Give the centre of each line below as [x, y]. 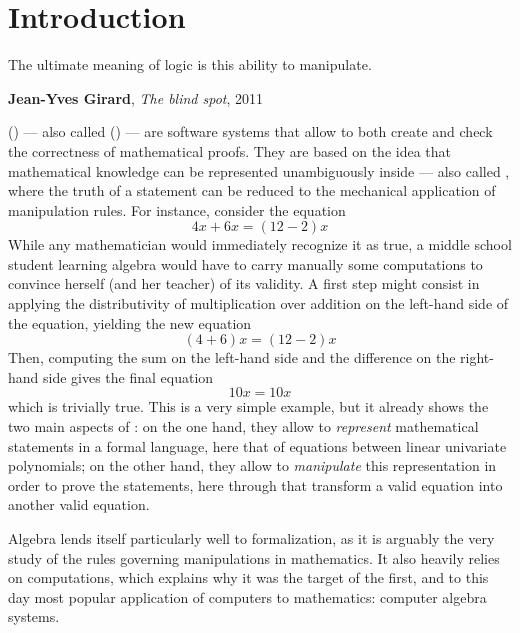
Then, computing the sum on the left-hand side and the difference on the [232, 357]
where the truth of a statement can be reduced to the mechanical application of [252, 190]
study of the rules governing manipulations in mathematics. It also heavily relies [254, 557]
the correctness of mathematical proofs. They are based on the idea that [229, 150]
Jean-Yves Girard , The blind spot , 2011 [136, 97]
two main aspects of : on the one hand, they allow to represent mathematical [243, 426]
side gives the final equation [128, 376]
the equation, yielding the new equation [130, 322]
